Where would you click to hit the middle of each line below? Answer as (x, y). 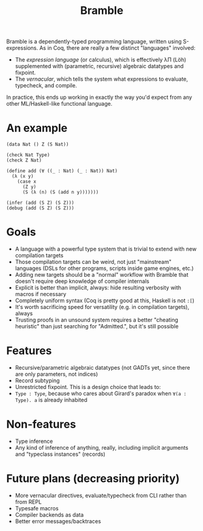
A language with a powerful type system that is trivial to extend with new (106, 249)
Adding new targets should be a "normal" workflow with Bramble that (102, 275)
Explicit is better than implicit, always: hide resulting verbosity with (98, 288)
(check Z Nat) (24, 161)
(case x (27, 182)
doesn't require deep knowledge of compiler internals (82, 281)
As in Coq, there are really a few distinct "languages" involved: (117, 48)
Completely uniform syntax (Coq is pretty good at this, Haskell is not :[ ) (105, 300)
